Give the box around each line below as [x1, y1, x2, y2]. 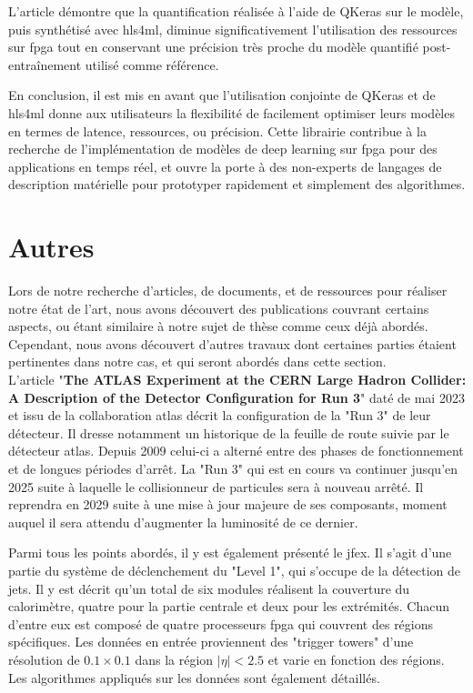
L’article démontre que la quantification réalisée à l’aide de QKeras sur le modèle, [8, 2, 464, 20]
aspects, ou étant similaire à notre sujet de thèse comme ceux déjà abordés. [8, 316, 428, 336]
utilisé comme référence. [85, 55, 219, 74]
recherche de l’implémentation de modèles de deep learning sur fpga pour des [8, 139, 438, 158]
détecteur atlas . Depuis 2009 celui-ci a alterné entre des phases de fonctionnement [8, 441, 464, 460]
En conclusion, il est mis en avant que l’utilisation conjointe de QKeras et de [8, 85, 436, 105]
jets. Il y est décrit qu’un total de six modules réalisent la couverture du [8, 578, 410, 598]
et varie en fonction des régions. [267, 649, 445, 668]
